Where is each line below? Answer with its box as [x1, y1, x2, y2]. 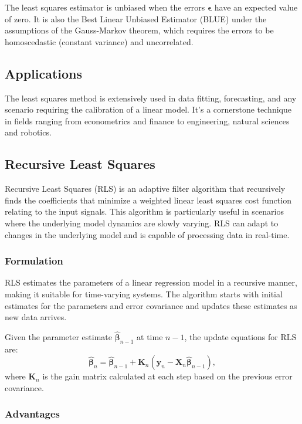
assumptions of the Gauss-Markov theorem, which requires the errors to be [5, 24, 274, 36]
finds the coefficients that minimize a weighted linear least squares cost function [5, 194, 291, 206]
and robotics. [5, 126, 52, 138]
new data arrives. [5, 311, 67, 323]
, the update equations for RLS [184, 330, 297, 342]
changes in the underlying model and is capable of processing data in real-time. [5, 228, 290, 240]
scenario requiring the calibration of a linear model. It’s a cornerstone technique [5, 103, 291, 116]
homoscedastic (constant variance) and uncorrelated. [5, 35, 194, 48]
